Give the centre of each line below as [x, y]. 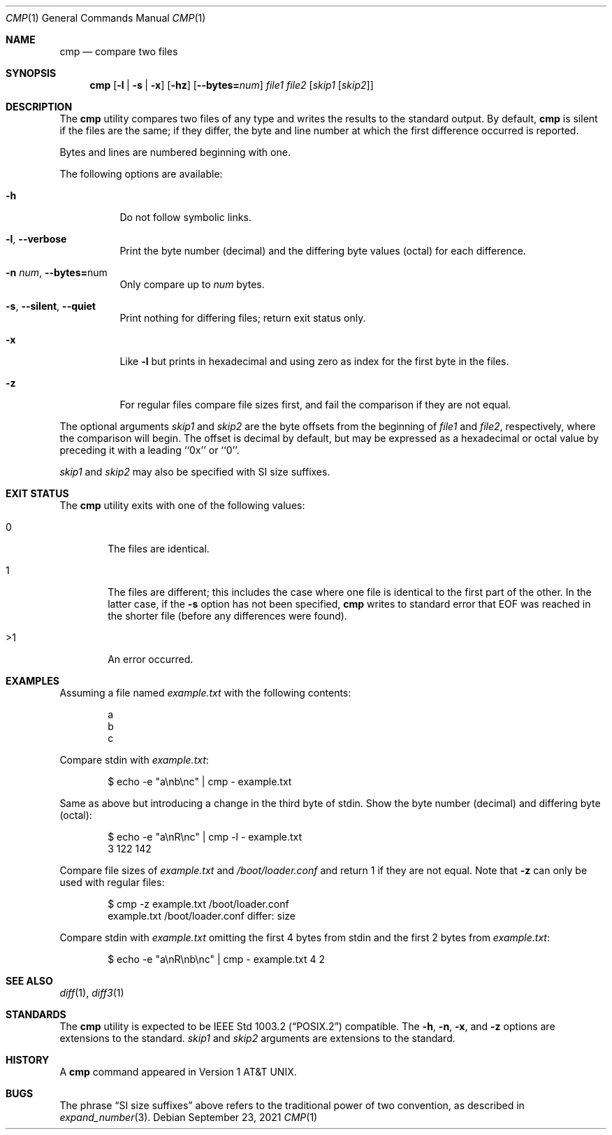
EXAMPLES [32, 681]
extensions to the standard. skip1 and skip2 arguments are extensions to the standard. [257, 1038]
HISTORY [28, 1060]
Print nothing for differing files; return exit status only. [243, 318]
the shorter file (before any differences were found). [227, 616]
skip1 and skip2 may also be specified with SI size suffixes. [195, 472]
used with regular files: [112, 882]
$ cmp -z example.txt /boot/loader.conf [198, 904]
